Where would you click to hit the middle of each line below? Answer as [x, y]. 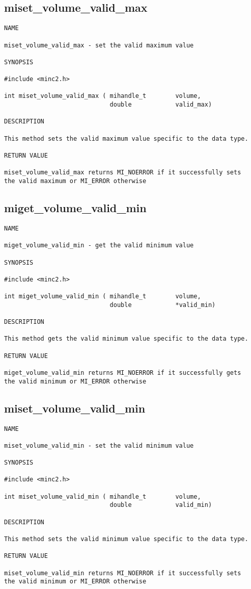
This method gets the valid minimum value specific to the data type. [126, 339]
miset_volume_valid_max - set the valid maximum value [99, 45]
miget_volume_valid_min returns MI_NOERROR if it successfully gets [123, 373]
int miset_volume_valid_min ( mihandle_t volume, [103, 496]
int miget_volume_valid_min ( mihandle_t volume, [103, 297]
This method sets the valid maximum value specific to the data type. [126, 138]
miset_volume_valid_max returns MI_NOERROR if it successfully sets [123, 173]
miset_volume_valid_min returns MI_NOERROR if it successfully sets [123, 573]
